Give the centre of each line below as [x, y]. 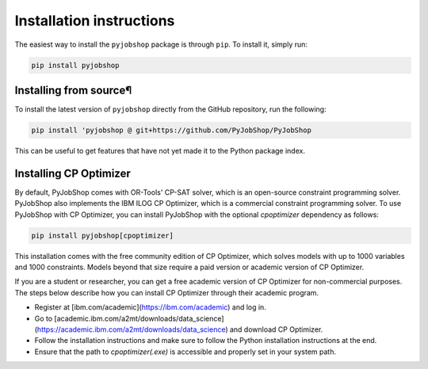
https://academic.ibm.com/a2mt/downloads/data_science [131, 329]
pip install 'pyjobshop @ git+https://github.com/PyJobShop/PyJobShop [172, 130]
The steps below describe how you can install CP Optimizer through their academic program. [167, 292]
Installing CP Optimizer [73, 173]
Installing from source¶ [73, 90]
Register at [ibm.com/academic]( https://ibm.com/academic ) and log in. [151, 307]
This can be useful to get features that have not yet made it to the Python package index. [160, 151]
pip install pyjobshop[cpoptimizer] [103, 235]
